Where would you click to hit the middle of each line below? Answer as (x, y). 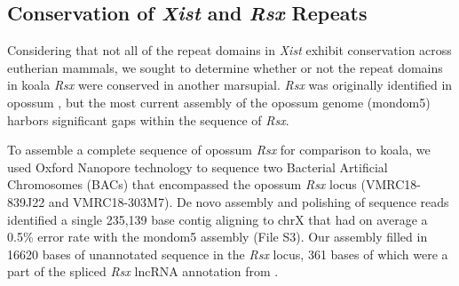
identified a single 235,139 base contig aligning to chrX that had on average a (218, 219)
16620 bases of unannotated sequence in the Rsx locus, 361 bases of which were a (228, 254)
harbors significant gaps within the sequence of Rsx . (148, 119)
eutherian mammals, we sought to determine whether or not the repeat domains (225, 67)
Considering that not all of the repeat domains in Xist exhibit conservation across (229, 50)
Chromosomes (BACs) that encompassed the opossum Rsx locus (182, 184)
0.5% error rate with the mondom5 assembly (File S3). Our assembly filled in (218, 237)
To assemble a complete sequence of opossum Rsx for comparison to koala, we (219, 150)
